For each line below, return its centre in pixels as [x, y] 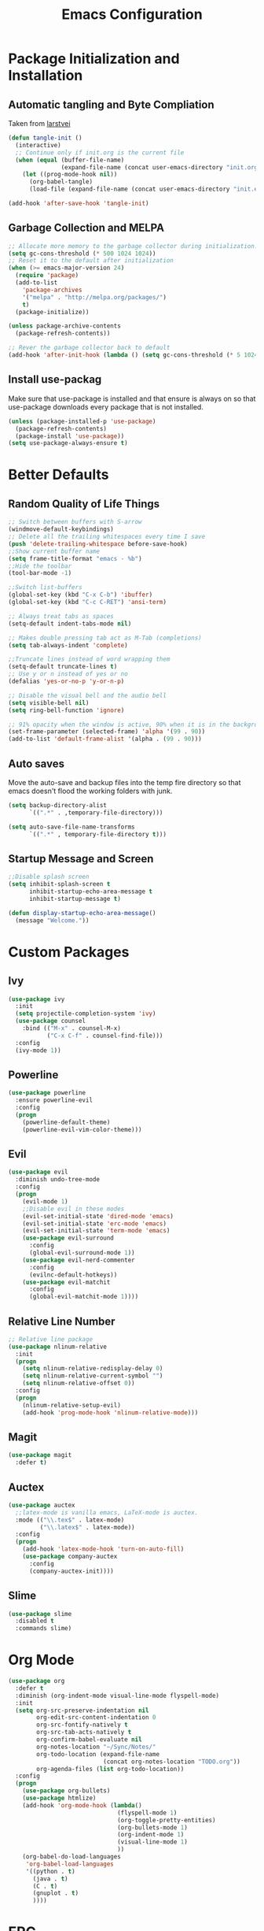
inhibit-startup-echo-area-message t [91, 891]
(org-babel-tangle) [60, 182]
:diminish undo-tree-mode [58, 1180]
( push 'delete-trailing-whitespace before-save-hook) [98, 544]
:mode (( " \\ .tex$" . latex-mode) [70, 1520]
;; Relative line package [50, 1339]
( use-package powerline [47, 1093]
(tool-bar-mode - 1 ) [40, 573]
